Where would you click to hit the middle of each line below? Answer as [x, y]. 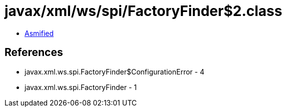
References [34, 52]
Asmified [39, 33]
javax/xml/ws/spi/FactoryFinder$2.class [144, 11]
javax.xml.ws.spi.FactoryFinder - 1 [81, 87]
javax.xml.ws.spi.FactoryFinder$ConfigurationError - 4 [115, 71]
